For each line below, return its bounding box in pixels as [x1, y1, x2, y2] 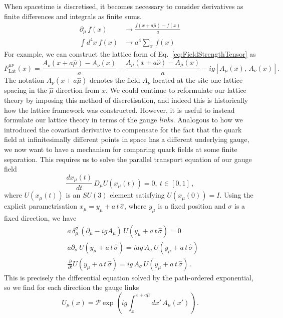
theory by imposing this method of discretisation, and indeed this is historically [4, 94, 248, 105]
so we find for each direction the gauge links [4, 282, 139, 292]
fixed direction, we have [4, 213, 77, 223]
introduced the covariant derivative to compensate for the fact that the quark [4, 124, 242, 134]
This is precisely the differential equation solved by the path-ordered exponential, [4, 272, 253, 282]
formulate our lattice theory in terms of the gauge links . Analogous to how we [4, 114, 243, 125]
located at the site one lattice [152, 75, 243, 85]
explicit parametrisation [4, 201, 78, 211]
